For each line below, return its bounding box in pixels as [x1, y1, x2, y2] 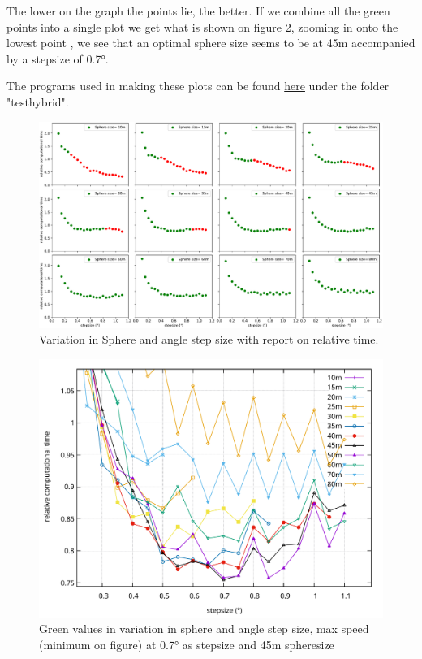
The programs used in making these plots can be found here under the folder [6, 77, 390, 94]
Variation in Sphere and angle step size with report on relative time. [39, 331, 379, 348]
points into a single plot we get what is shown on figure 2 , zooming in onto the [6, 18, 398, 35]
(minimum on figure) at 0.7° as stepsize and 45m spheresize [39, 635, 334, 652]
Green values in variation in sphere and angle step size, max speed [39, 620, 369, 637]
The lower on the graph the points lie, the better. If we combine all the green [6, 2, 390, 19]
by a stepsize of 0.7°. [6, 50, 109, 67]
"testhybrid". [6, 93, 69, 110]
